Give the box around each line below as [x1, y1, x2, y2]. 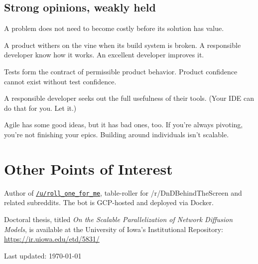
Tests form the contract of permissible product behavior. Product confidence [4, 66, 238, 76]
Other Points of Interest [4, 158, 173, 179]
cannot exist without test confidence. [4, 76, 117, 86]
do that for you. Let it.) [4, 102, 77, 113]
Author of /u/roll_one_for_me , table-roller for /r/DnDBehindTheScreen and [4, 187, 242, 198]
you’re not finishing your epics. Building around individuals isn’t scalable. [4, 129, 229, 139]
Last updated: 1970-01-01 [4, 250, 82, 261]
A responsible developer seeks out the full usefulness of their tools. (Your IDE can [4, 93, 255, 103]
